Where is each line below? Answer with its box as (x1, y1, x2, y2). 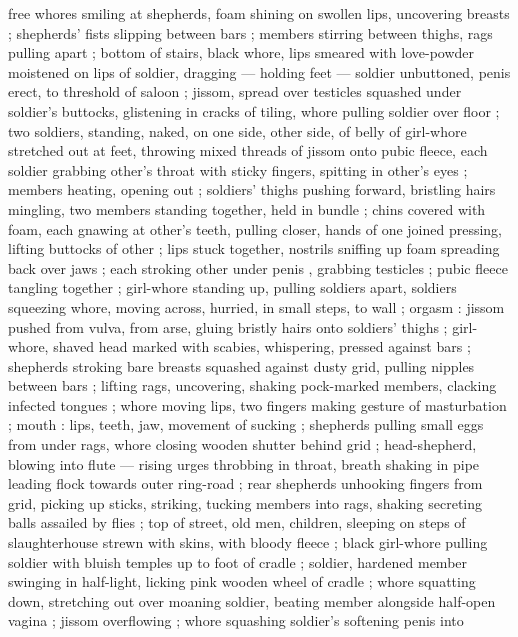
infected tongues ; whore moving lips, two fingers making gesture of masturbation (8, 394, 507, 415)
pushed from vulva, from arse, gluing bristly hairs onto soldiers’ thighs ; (8, 316, 448, 337)
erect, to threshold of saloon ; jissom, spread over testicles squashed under (8, 81, 462, 102)
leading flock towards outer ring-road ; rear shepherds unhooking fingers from (8, 473, 483, 494)
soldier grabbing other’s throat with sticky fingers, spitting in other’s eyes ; (8, 159, 468, 180)
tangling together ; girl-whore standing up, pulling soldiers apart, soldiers (8, 277, 457, 298)
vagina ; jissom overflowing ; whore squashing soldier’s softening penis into (8, 610, 464, 631)
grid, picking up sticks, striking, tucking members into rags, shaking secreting (8, 492, 483, 513)
